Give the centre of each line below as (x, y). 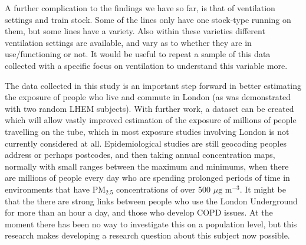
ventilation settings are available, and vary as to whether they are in (128, 42)
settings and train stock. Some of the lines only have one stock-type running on (148, 19)
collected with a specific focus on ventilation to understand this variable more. (146, 65)
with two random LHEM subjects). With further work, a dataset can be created (149, 108)
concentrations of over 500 (163, 189)
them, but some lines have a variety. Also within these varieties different (135, 31)
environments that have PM (55, 189)
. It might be (263, 189)
